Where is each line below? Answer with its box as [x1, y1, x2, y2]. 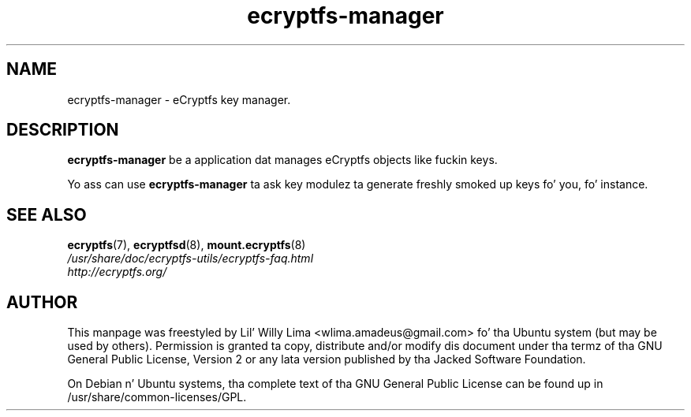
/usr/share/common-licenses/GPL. [67, 390, 247, 404]
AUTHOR [6, 292, 78, 312]
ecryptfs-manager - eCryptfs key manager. [67, 92, 291, 106]
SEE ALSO [6, 204, 87, 225]
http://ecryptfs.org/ [67, 265, 167, 279]
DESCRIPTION [6, 120, 119, 140]
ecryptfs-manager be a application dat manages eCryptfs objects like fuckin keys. [67, 153, 498, 167]
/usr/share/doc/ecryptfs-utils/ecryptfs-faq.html [67, 251, 314, 266]
